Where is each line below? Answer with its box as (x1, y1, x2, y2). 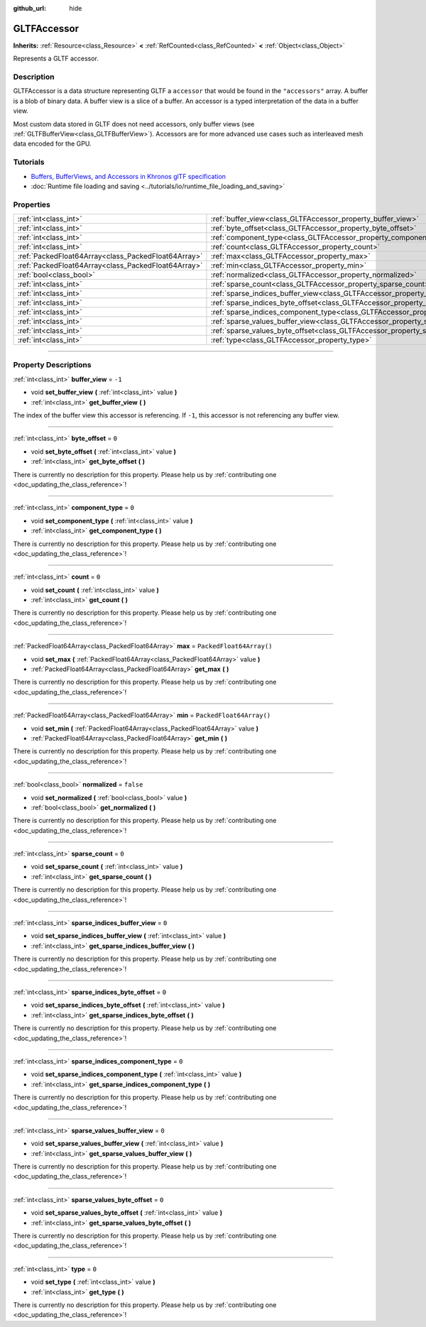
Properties (13, 200, 51, 209)
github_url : (13, 4, 46, 12)
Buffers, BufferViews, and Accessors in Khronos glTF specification (31, 172, 226, 180)
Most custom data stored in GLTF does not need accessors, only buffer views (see (13, 119, 255, 128)
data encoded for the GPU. (13, 139, 92, 148)
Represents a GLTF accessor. (13, 54, 99, 63)
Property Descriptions (13, 360, 92, 370)
